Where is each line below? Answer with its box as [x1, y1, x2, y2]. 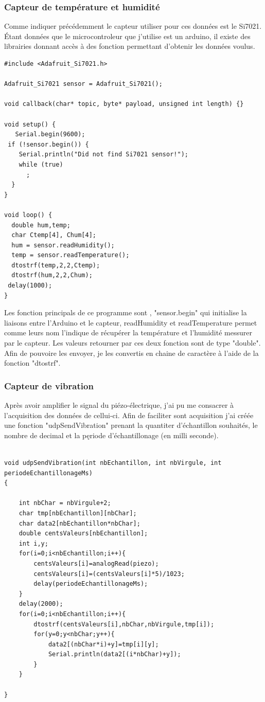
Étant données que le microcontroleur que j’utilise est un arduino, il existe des [4, 30, 251, 41]
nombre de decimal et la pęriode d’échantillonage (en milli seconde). [4, 429, 219, 440]
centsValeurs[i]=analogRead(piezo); [33, 560, 159, 567]
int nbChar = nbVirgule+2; [19, 499, 111, 507]
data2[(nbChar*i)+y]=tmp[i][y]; [48, 640, 159, 648]
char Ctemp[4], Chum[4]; [11, 231, 96, 239]
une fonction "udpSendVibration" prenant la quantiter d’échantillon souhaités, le [4, 420, 258, 430]
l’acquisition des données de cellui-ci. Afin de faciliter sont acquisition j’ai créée [4, 409, 254, 420]
